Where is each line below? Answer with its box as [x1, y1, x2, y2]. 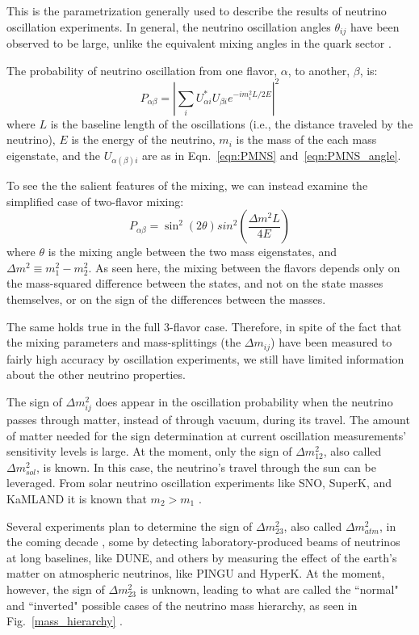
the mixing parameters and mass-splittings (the [6, 334, 241, 351]
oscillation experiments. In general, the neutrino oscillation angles [6, 18, 331, 35]
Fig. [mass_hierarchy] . [6, 612, 123, 629]
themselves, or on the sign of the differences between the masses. [6, 291, 326, 308]
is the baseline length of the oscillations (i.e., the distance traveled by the [50, 115, 413, 132]
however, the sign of [6, 581, 105, 597]
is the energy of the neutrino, [71, 131, 216, 148]
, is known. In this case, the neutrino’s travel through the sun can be [36, 458, 376, 475]
